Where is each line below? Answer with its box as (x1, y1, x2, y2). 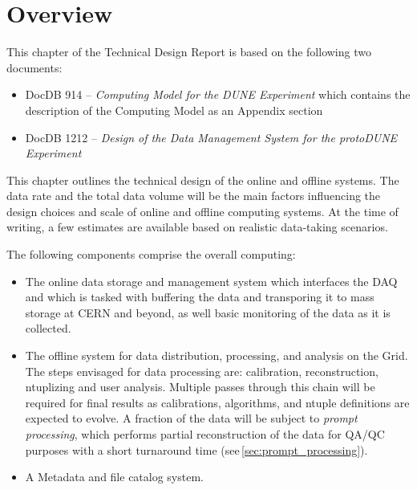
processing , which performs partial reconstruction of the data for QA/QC (25, 426, 385, 442)
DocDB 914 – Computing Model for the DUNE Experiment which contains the (25, 86, 411, 103)
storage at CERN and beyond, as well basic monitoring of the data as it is (25, 304, 391, 321)
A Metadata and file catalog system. (25, 468, 204, 485)
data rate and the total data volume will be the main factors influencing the (6, 187, 381, 204)
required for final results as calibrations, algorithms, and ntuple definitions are (25, 394, 410, 410)
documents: (6, 59, 63, 76)
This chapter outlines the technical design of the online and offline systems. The (6, 171, 399, 188)
